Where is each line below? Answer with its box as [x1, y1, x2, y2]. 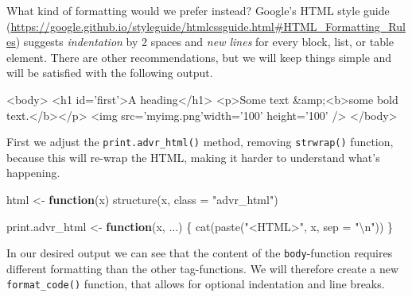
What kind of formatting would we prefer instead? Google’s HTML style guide [6, 2, 390, 18]
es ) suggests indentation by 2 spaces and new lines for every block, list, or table [6, 33, 395, 50]
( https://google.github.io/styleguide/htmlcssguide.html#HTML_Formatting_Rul [6, 17, 406, 34]
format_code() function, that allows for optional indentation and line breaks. [6, 276, 385, 292]
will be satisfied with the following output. [6, 64, 213, 81]
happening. [6, 164, 60, 181]
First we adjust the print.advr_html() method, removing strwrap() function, [6, 133, 394, 150]
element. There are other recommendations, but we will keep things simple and [6, 48, 392, 65]
